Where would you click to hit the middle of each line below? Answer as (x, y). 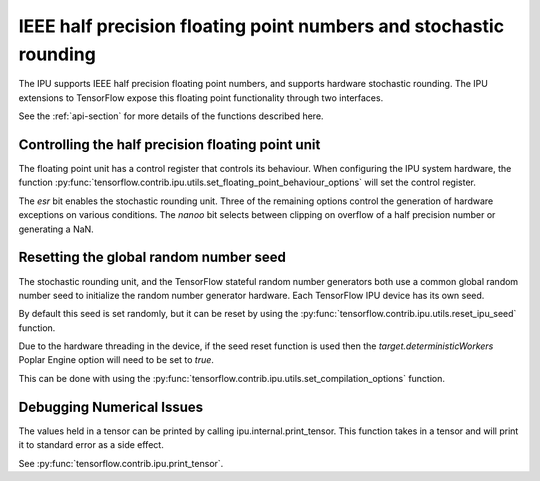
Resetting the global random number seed (152, 257)
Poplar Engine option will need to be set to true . (116, 360)
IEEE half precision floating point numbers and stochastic (261, 26)
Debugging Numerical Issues (111, 406)
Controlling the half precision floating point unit (169, 144)
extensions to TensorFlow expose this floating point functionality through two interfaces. (201, 97)
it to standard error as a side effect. (91, 445)
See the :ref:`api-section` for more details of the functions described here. (171, 116)
